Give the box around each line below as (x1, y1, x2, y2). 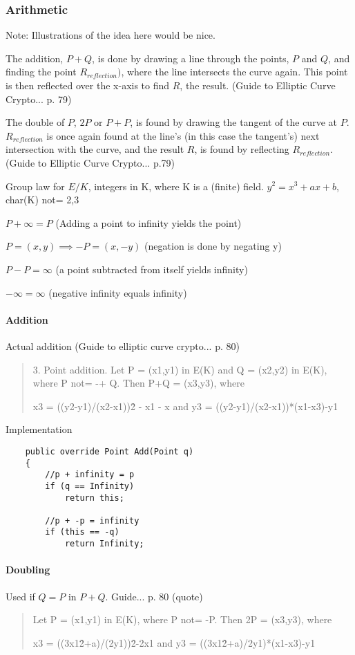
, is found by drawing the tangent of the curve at (130, 115, 337, 129)
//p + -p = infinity (45, 515, 140, 526)
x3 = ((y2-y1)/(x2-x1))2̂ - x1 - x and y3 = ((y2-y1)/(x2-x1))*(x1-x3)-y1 (32, 398, 338, 413)
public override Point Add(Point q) (25, 446, 194, 456)
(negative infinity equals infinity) (48, 285, 187, 299)
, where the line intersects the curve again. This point (121, 64, 348, 79)
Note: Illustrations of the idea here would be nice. (6, 28, 215, 42)
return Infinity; (64, 539, 144, 549)
